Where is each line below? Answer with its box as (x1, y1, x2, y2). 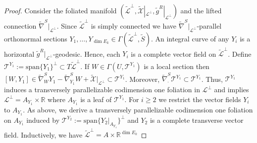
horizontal (4, 48, 35, 59)
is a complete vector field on (131, 48, 216, 59)
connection (4, 20, 37, 31)
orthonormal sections (4, 33, 67, 43)
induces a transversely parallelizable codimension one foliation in (4, 84, 200, 95)
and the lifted (180, 5, 222, 15)
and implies (214, 84, 249, 95)
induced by (26, 114, 60, 125)
